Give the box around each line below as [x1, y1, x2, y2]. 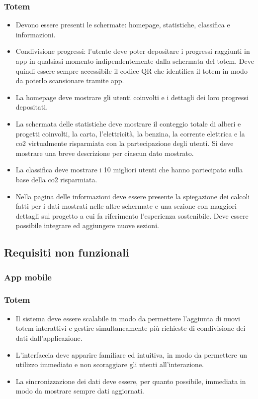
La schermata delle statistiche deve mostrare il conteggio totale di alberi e [15, 118, 241, 129]
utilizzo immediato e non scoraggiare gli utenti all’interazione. [15, 359, 204, 370]
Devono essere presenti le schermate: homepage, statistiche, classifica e [15, 19, 230, 30]
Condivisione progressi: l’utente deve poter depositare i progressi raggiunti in [15, 46, 250, 56]
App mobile [4, 270, 52, 283]
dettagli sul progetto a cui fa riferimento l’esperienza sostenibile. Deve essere [15, 210, 249, 221]
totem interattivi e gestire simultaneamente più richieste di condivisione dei [15, 323, 246, 333]
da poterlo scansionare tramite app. [15, 75, 124, 86]
